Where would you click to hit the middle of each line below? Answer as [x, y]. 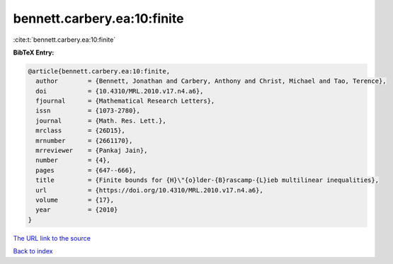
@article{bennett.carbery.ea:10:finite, [99, 71]
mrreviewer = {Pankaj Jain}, [92, 151]
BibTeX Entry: [34, 52]
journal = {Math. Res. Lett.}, [101, 121]
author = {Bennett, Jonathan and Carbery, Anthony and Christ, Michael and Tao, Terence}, [211, 81]
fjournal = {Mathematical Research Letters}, [125, 101]
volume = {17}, [75, 200]
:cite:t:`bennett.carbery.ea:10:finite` [64, 40]
